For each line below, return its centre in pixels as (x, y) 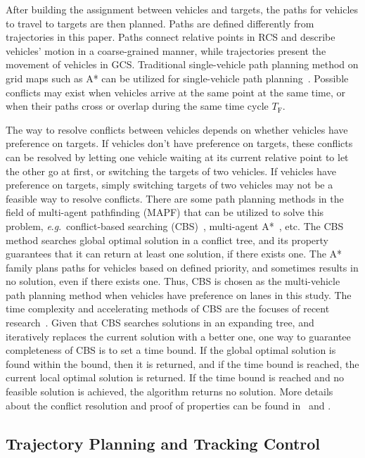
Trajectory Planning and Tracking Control (163, 443)
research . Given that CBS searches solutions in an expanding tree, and (160, 323)
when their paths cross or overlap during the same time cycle (137, 106)
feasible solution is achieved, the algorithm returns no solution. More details (169, 392)
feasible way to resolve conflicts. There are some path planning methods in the (175, 198)
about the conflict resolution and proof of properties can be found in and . (168, 405)
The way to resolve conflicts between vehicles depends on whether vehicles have (177, 129)
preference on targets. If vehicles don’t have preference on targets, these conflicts (179, 143)
